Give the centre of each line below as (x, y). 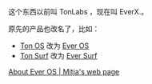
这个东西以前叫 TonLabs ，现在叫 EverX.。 (78, 12)
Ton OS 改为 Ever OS (54, 46)
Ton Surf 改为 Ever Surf (58, 56)
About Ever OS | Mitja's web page (64, 72)
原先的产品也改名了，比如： (54, 29)
